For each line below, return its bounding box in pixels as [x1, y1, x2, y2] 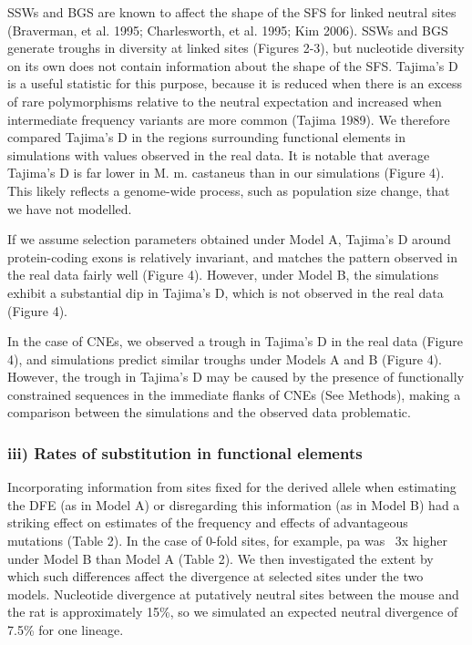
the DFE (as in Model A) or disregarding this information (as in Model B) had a [7, 495, 460, 514]
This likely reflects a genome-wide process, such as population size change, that [7, 180, 450, 200]
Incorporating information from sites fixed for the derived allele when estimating [7, 477, 457, 497]
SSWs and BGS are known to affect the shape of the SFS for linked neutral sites [7, 3, 457, 21]
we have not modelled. [7, 199, 132, 218]
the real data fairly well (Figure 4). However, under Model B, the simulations [7, 265, 439, 284]
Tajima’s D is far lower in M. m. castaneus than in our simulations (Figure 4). [7, 163, 445, 182]
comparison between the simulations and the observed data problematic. [7, 403, 411, 422]
